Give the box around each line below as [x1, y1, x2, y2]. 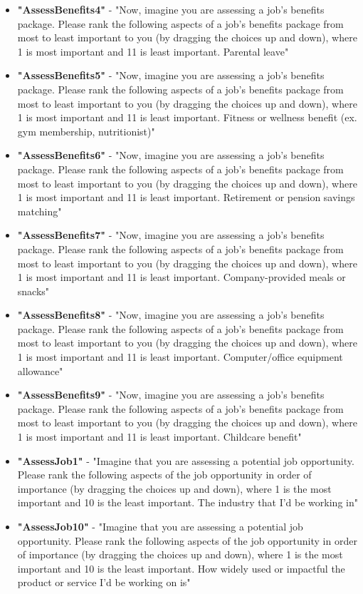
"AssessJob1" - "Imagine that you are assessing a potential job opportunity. [17, 453, 354, 468]
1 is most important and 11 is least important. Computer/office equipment [17, 349, 343, 364]
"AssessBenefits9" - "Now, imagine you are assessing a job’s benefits [17, 387, 325, 402]
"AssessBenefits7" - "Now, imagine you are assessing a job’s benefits [17, 227, 325, 242]
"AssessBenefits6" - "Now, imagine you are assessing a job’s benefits [17, 148, 325, 163]
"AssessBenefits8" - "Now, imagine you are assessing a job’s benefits [17, 307, 325, 322]
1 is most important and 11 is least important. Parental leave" [17, 43, 289, 58]
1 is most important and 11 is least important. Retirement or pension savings [17, 190, 355, 205]
